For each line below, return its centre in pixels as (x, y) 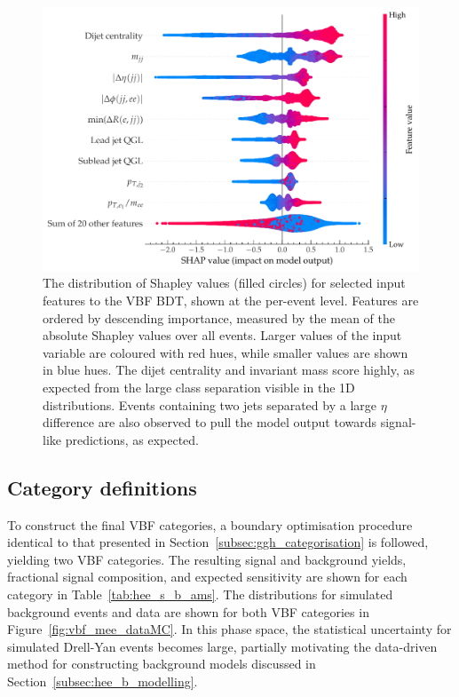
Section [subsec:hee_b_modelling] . (103, 681)
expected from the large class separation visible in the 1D (199, 388)
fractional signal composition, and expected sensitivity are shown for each (207, 577)
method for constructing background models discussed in (162, 664)
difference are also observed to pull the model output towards (210, 422)
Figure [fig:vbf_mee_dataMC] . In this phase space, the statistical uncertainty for (229, 629)
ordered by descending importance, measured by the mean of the (219, 317)
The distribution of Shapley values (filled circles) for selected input (224, 283)
